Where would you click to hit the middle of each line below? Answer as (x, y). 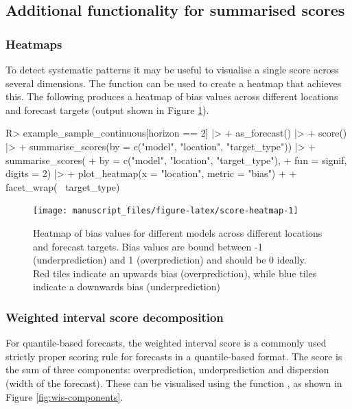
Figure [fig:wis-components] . (64, 396)
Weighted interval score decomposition (115, 317)
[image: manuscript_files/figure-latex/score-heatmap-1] (166, 211)
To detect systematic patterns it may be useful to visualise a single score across (172, 69)
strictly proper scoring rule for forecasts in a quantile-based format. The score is (174, 356)
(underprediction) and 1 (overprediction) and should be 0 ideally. (170, 260)
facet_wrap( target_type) (63, 186)
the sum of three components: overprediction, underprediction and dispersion (167, 370)
